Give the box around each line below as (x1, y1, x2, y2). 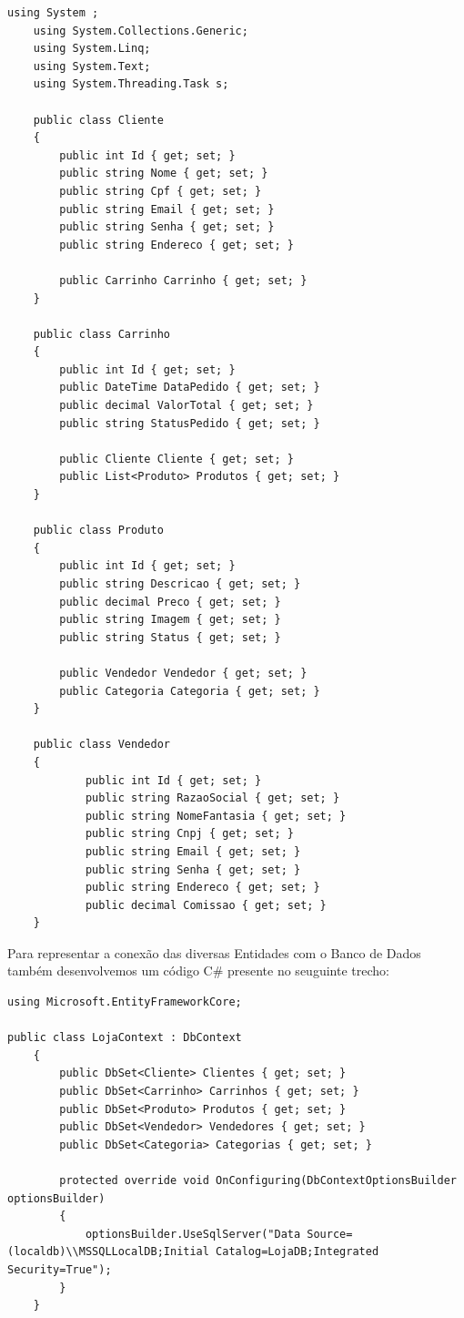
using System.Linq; (33, 42, 151, 56)
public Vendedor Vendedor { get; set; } (59, 666, 308, 679)
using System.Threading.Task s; (33, 77, 229, 91)
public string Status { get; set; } (59, 630, 281, 644)
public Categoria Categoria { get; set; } (59, 684, 320, 698)
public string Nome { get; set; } (59, 167, 268, 180)
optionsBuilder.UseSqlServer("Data (85, 1227, 301, 1241)
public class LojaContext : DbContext (7, 1031, 242, 1045)
